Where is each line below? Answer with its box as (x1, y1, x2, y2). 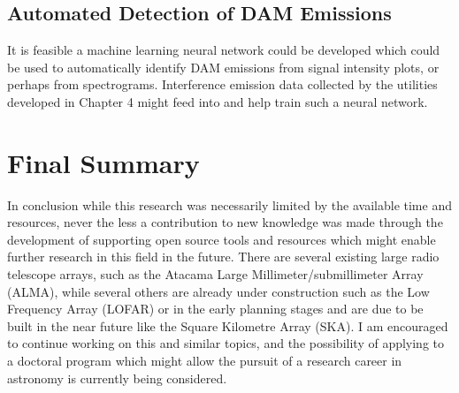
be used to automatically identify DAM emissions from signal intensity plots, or (7, 57, 440, 76)
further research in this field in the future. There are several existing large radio (7, 247, 440, 266)
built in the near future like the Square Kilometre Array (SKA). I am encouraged (7, 316, 448, 335)
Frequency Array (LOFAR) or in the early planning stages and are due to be (7, 299, 424, 318)
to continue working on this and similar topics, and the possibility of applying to (7, 334, 445, 352)
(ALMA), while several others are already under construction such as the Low (7, 282, 430, 300)
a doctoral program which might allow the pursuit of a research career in (7, 351, 402, 370)
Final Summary (7, 144, 200, 180)
